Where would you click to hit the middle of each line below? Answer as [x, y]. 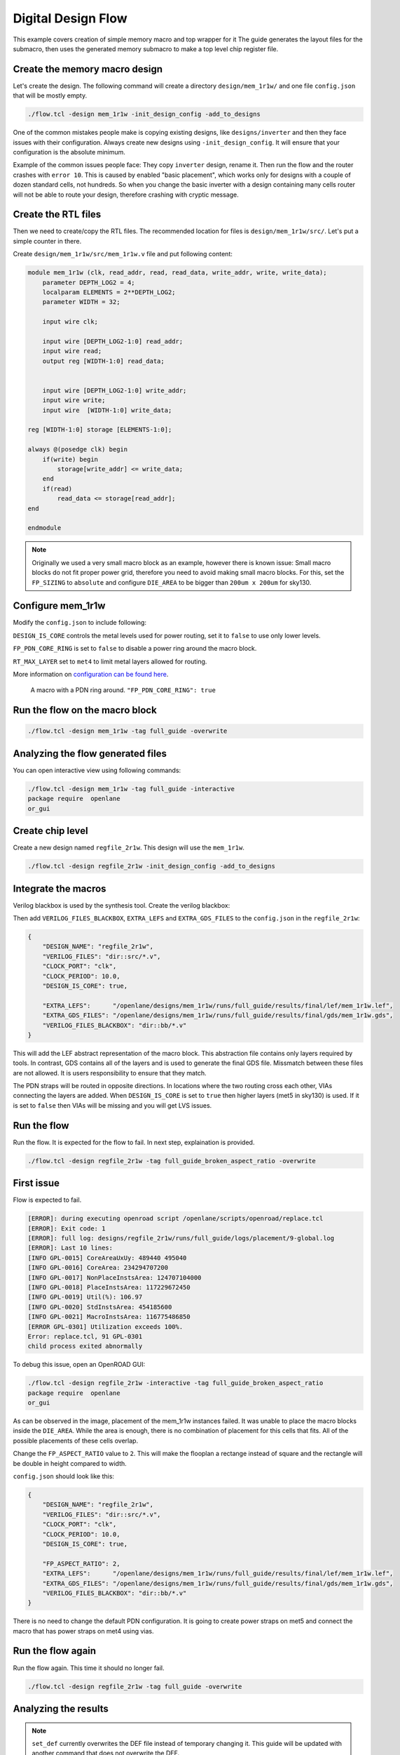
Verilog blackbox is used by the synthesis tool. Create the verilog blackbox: [122, 905]
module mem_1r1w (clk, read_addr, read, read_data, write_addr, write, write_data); [177, 273]
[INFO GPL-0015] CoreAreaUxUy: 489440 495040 [107, 1258]
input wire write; [74, 400]
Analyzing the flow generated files [90, 754]
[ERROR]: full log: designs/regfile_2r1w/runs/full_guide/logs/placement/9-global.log [181, 1238]
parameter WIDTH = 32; [81, 302]
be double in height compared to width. [70, 1463]
